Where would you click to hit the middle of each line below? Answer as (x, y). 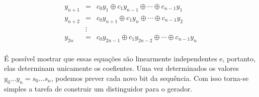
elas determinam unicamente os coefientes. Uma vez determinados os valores (121, 68)
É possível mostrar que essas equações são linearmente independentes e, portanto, (130, 58)
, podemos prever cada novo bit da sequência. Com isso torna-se (150, 78)
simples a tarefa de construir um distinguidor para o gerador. (98, 88)
